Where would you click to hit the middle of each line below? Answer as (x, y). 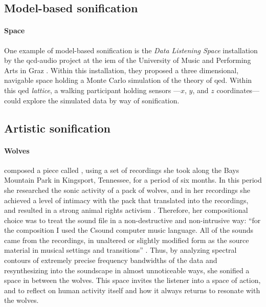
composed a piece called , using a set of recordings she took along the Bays (122, 170)
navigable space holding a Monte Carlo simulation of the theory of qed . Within (128, 80)
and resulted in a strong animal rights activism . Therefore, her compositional (126, 210)
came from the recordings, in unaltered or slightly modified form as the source (127, 240)
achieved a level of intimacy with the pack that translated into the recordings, (126, 200)
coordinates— (238, 90)
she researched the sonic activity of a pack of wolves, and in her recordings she (127, 190)
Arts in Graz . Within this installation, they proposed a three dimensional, (121, 70)
